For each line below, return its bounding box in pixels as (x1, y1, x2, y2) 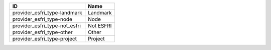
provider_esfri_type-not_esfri (12, 22, 81, 29)
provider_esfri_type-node (12, 16, 73, 22)
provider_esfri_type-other (12, 29, 73, 36)
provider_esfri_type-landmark (12, 9, 83, 16)
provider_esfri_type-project (12, 35, 77, 42)
